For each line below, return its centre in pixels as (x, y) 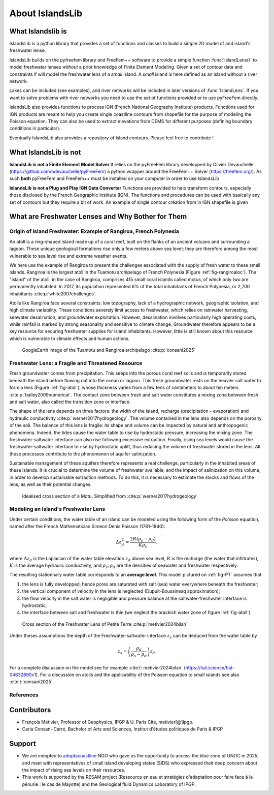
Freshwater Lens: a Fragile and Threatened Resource (76, 363)
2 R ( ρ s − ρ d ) (143, 540)
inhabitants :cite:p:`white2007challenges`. (53, 294)
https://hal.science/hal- (210, 667)
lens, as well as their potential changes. (50, 484)
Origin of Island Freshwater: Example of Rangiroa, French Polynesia (94, 231)
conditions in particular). (35, 128)
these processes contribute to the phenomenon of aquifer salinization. (83, 454)
